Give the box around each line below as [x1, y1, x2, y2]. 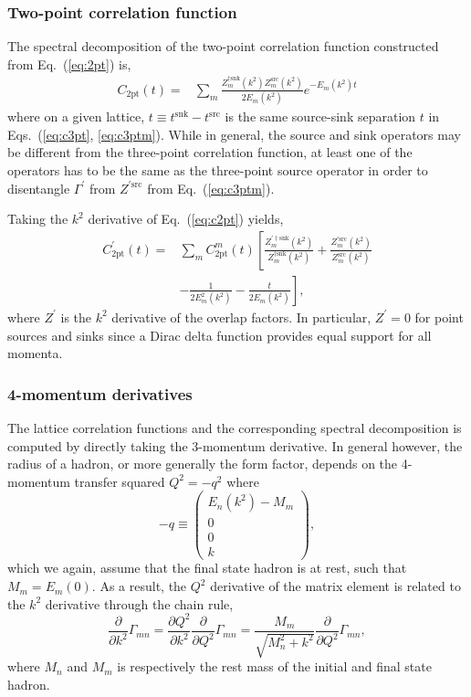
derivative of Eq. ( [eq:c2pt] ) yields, [88, 209, 284, 228]
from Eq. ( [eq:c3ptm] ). [147, 178, 275, 197]
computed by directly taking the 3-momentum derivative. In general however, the [7, 436, 463, 455]
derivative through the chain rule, [45, 594, 234, 613]
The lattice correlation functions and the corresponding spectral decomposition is [7, 417, 462, 437]
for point [414, 307, 464, 326]
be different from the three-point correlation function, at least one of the [7, 143, 413, 162]
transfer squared [74, 471, 165, 491]
